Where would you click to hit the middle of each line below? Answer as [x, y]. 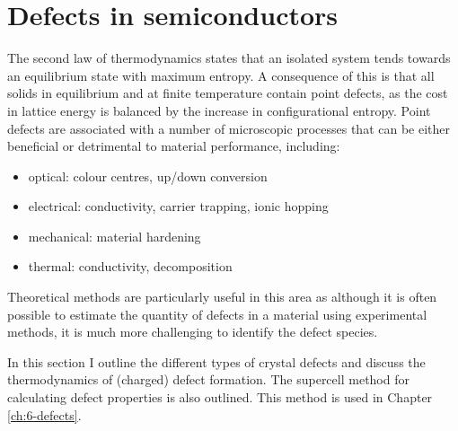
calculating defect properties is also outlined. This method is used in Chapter [220, 397]
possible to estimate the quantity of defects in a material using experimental [217, 314]
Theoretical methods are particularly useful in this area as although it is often [222, 297]
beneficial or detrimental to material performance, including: [174, 146]
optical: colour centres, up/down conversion [148, 176]
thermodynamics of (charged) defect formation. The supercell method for [208, 379]
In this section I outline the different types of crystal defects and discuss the [216, 361]
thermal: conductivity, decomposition [130, 266]
